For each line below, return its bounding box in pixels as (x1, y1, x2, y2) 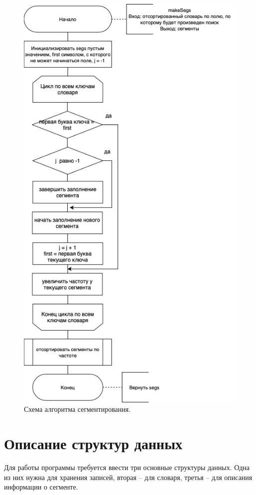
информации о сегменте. (4, 482, 78, 492)
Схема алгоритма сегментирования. (24, 404, 131, 414)
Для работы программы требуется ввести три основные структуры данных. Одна (4, 462, 250, 472)
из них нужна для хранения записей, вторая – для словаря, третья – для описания (4, 472, 253, 482)
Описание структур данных (4, 433, 183, 453)
